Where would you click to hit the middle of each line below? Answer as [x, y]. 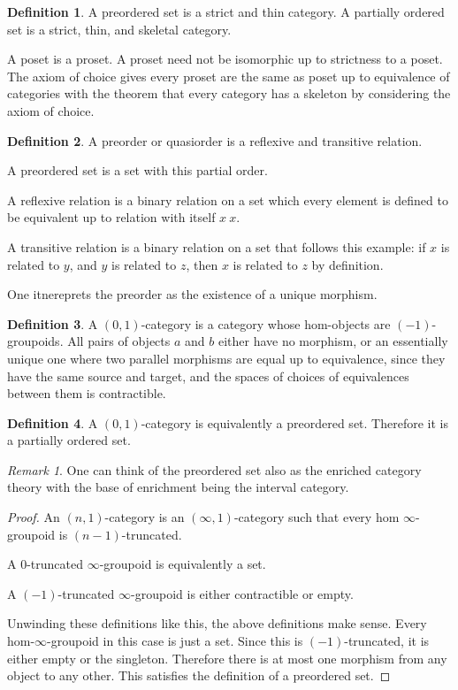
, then [202, 264]
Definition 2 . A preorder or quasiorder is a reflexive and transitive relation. [215, 140]
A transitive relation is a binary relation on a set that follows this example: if [217, 246]
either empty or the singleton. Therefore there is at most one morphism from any [227, 658]
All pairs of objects [119, 341]
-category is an [145, 517]
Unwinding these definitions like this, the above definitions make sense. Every [217, 623]
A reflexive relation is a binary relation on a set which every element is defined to [228, 199]
